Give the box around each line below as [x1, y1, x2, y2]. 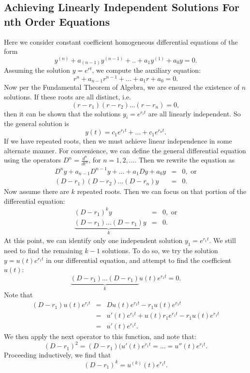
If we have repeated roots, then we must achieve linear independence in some [4, 136, 232, 146]
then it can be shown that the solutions [4, 108, 121, 118]
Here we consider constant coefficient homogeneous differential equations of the [4, 36, 238, 47]
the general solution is [4, 118, 69, 129]
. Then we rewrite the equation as [134, 155, 235, 165]
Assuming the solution [4, 65, 70, 75]
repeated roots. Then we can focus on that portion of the [77, 186, 247, 196]
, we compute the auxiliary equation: [92, 65, 201, 75]
